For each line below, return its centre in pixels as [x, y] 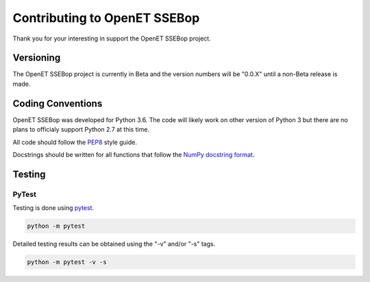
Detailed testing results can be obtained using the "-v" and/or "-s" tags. [114, 244]
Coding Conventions [58, 103]
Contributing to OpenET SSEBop [106, 18]
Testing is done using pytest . [53, 208]
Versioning [37, 58]
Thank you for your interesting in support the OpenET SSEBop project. [112, 38]
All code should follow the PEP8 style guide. [75, 142]
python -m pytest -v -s [67, 262]
